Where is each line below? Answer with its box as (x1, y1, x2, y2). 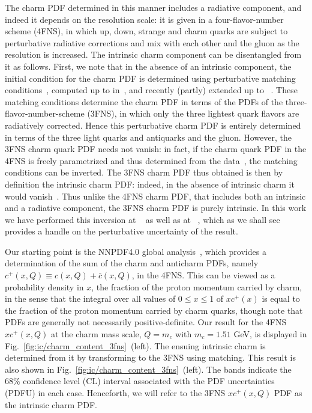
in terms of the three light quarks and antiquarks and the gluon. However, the (5, 130, 292, 143)
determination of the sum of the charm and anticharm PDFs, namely (5, 257, 259, 269)
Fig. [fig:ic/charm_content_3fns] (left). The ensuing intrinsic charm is (5, 339, 266, 352)
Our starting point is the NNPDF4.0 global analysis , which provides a (5, 245, 266, 257)
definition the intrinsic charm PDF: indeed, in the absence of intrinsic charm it (5, 177, 295, 190)
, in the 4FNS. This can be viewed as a (131, 269, 275, 281)
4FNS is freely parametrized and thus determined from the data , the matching (5, 154, 298, 167)
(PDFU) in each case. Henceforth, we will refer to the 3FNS (5, 387, 226, 399)
